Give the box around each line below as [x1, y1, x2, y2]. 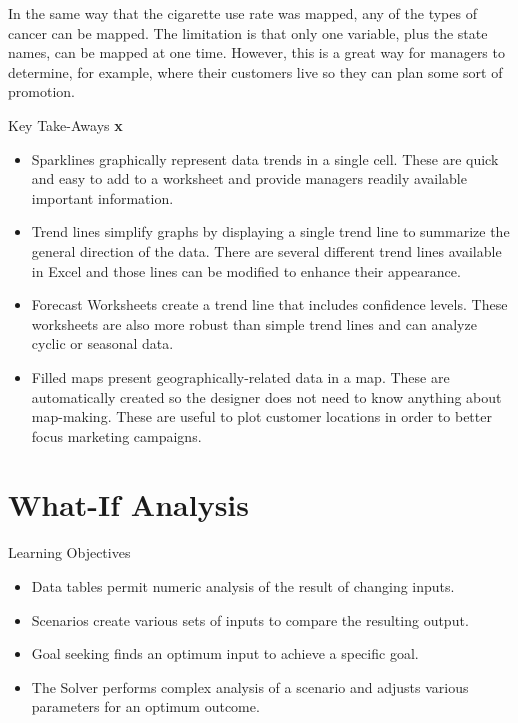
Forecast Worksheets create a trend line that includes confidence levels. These [31, 294, 508, 315]
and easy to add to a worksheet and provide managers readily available [31, 168, 467, 189]
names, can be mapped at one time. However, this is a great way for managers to [8, 42, 505, 63]
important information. [31, 187, 174, 208]
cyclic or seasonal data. [31, 333, 174, 354]
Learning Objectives [8, 542, 131, 563]
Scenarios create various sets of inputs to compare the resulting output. [31, 609, 469, 630]
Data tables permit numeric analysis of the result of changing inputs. [31, 576, 455, 596]
